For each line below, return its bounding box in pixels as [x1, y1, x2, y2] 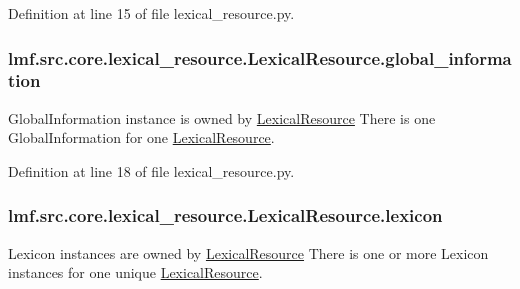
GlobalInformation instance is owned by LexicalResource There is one [8, 107, 436, 128]
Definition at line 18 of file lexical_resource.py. [8, 160, 295, 181]
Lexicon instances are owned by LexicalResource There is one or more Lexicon [8, 242, 489, 263]
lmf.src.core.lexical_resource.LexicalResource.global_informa [8, 45, 512, 70]
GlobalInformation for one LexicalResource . [8, 127, 275, 148]
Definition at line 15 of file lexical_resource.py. [8, 3, 295, 23]
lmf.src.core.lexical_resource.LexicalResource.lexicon [8, 203, 443, 228]
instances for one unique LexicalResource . [8, 262, 263, 283]
